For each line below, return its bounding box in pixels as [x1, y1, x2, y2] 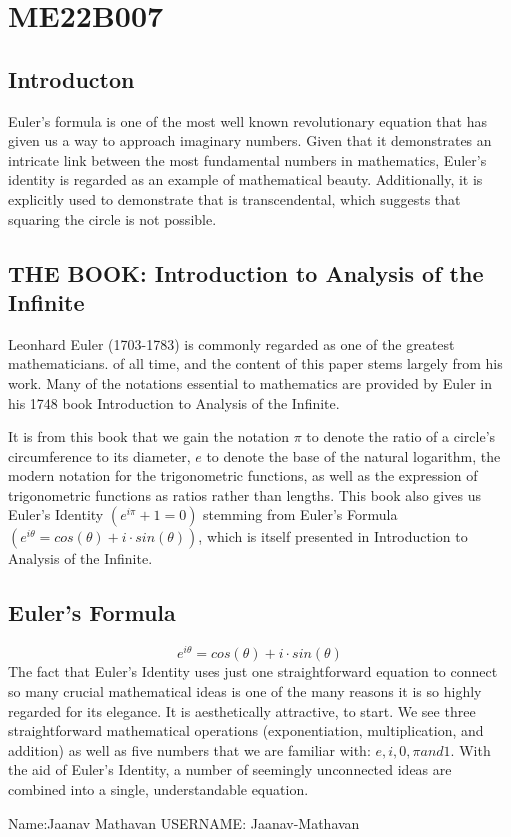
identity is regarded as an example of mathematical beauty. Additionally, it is [8, 169, 483, 190]
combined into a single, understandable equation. [8, 778, 309, 799]
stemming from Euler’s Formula [203, 504, 398, 525]
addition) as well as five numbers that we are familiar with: [8, 739, 371, 760]
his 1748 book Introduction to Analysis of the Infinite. [8, 392, 340, 413]
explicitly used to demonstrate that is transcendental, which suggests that [8, 188, 461, 209]
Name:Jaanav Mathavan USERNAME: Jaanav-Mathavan [8, 812, 360, 833]
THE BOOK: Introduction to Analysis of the [8, 257, 484, 288]
